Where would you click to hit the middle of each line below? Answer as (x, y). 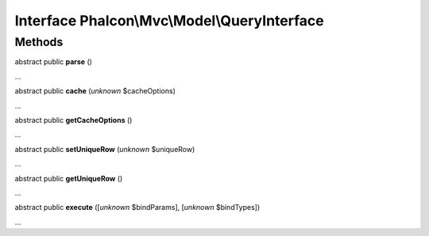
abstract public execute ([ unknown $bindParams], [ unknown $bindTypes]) (137, 207)
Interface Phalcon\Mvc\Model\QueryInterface (170, 21)
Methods (39, 42)
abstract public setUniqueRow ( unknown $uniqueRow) (105, 149)
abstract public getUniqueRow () (69, 178)
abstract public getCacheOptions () (73, 120)
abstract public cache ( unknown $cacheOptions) (95, 91)
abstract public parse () (54, 62)
